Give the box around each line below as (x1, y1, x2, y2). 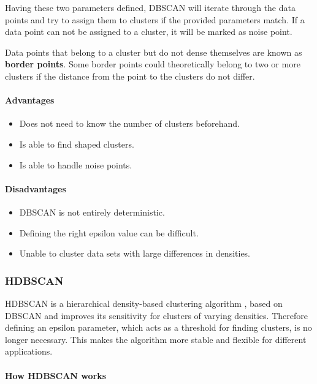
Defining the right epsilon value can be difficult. (19, 226, 199, 239)
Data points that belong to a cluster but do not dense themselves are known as (5, 45, 302, 58)
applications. (5, 345, 53, 358)
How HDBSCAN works (5, 369, 107, 382)
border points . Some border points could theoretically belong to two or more (5, 58, 300, 70)
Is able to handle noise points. (19, 158, 132, 171)
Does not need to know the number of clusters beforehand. (19, 117, 240, 130)
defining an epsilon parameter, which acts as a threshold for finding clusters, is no (5, 321, 312, 334)
